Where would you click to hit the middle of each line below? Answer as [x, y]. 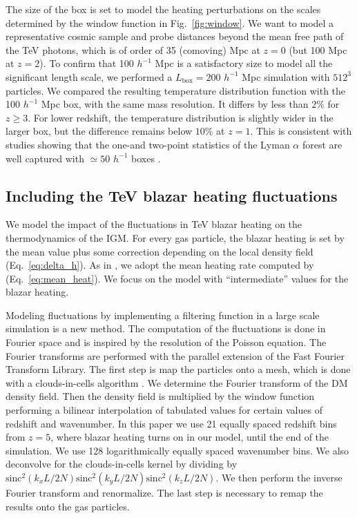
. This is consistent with [301, 131]
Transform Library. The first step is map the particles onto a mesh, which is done [178, 369]
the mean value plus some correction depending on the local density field [160, 251]
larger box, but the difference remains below [99, 131]
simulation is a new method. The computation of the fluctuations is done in [166, 328]
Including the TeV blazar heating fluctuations [172, 195]
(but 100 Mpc [318, 49]
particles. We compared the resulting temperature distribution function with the [176, 90]
